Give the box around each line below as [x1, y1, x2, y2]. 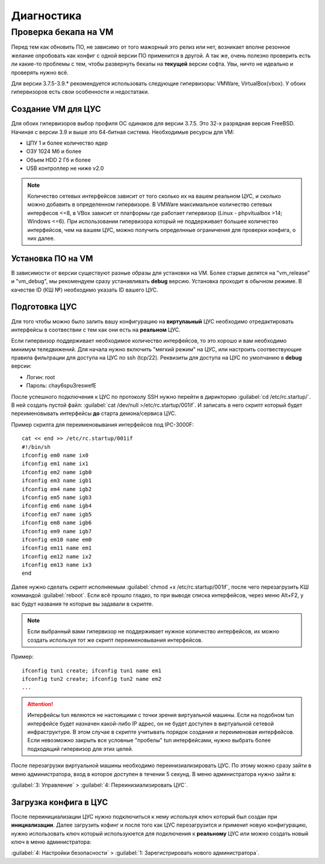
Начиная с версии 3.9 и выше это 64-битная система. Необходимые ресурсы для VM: [11, 128, 235, 136]
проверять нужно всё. [11, 69, 69, 76]
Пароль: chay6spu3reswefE [26, 382, 96, 389]
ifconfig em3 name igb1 [22, 477, 92, 484]
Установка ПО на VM [11, 253, 93, 263]
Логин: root [26, 374, 55, 381]
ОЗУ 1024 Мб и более [26, 148, 82, 155]
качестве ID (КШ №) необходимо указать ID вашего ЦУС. [11, 286, 158, 293]
